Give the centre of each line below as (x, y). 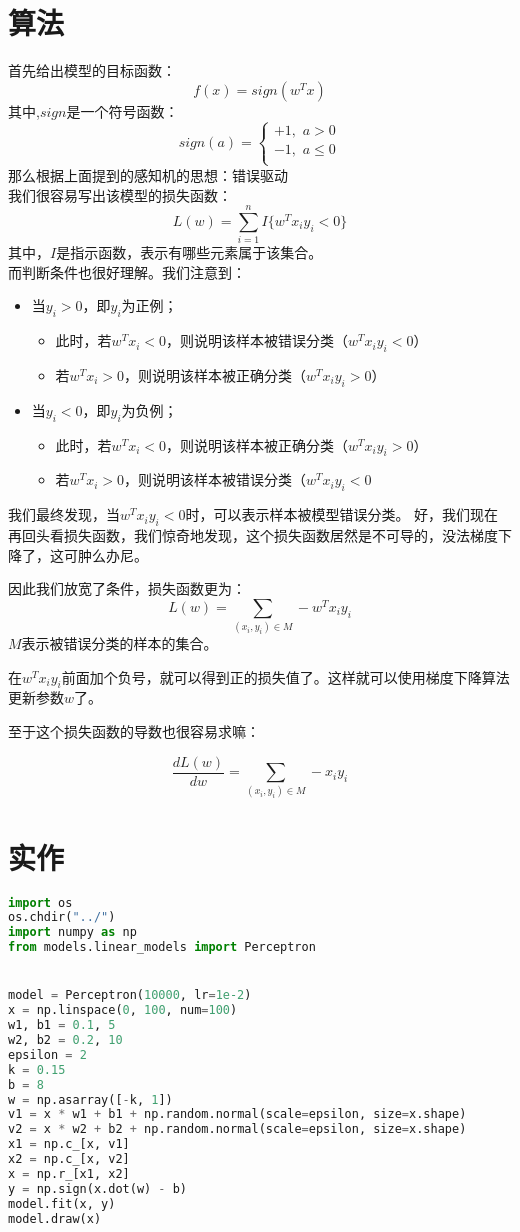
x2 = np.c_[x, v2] (69, 1159)
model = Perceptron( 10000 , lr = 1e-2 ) (130, 995)
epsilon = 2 (47, 1054)
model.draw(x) (55, 1218)
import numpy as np (72, 932)
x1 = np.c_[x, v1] (69, 1144)
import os (40, 902)
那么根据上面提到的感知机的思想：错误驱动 (148, 174)
